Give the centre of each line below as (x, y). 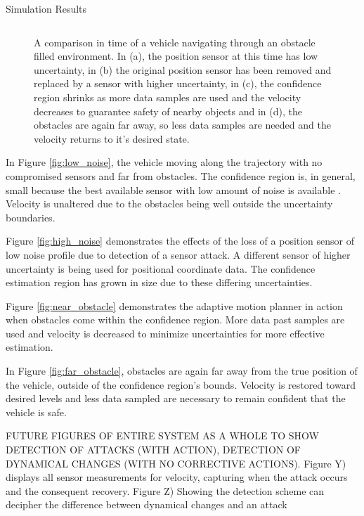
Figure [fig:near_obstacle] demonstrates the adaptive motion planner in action (174, 305)
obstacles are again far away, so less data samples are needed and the (182, 125)
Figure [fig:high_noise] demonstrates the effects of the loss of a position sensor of (180, 241)
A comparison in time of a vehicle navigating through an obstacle (175, 42)
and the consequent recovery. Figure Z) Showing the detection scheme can (165, 490)
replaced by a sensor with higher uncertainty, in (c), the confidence (178, 83)
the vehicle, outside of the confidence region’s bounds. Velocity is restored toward (181, 384)
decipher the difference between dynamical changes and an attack (147, 504)
